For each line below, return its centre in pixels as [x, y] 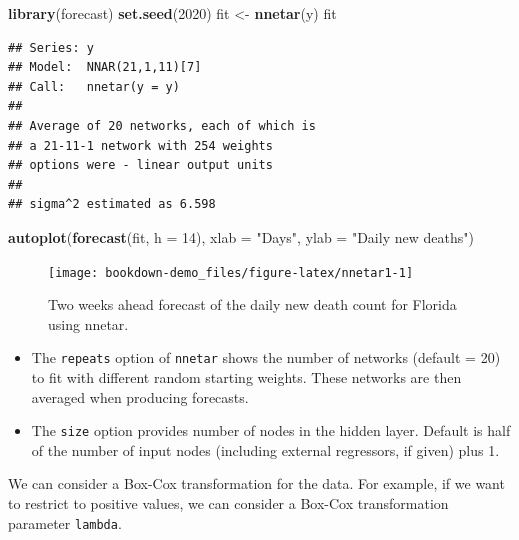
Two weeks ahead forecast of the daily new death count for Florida [252, 304]
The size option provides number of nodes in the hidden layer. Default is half [271, 430]
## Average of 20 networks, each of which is [162, 125]
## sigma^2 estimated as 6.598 [112, 204]
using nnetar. [88, 323]
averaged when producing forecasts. [140, 396]
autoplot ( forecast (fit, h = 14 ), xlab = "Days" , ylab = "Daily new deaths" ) [241, 236]
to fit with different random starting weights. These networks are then [246, 377]
